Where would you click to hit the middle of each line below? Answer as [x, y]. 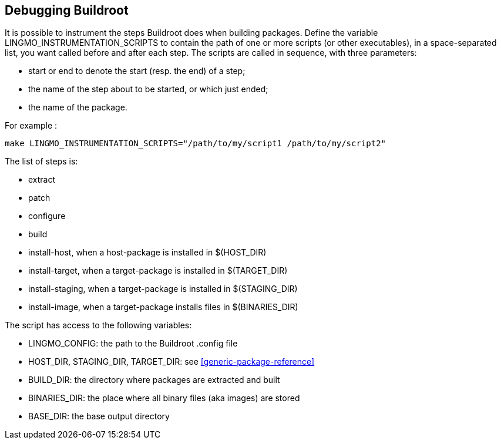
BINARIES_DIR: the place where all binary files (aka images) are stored [164, 398]
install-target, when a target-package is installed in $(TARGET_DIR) [158, 271]
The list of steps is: [41, 162]
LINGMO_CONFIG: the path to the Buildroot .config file [133, 344]
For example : [31, 126]
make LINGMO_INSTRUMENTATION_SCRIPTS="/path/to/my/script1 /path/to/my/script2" [196, 144]
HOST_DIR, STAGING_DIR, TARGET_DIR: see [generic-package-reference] [172, 362]
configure [47, 216]
